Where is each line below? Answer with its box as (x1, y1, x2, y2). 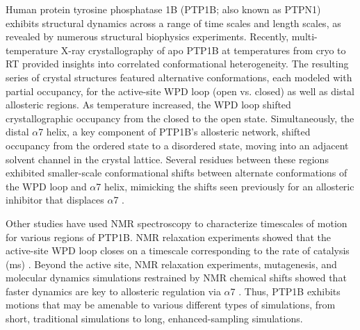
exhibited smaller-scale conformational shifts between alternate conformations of (6, 165, 347, 180)
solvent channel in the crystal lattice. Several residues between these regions (6, 151, 329, 166)
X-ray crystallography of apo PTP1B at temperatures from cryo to (60, 42, 346, 57)
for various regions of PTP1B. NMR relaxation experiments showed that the (6, 229, 331, 244)
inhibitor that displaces (6, 192, 104, 207)
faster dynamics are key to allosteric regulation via (6, 283, 221, 298)
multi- (291, 29, 318, 44)
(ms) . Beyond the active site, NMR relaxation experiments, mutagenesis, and (6, 256, 337, 271)
